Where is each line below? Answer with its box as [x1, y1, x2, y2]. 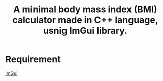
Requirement [5, 54, 61, 65]
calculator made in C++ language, [12, 14, 158, 26]
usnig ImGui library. [43, 25, 128, 36]
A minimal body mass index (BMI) [13, 4, 157, 15]
